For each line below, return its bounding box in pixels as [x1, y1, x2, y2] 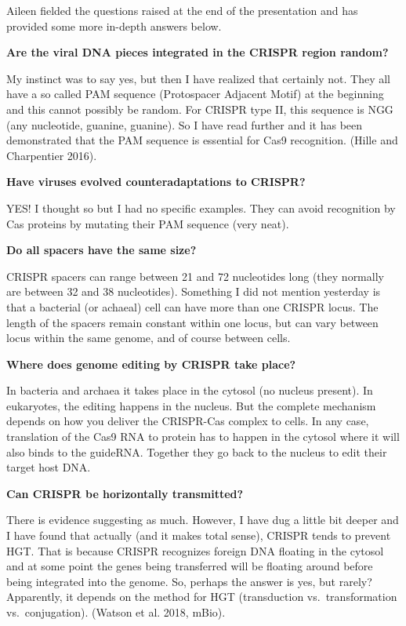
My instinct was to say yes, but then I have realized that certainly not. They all [6, 70, 390, 86]
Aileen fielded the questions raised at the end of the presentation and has [6, 2, 358, 18]
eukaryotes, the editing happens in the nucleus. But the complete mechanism [6, 397, 376, 413]
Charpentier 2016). [6, 147, 97, 163]
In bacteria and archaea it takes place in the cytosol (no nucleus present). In [6, 382, 373, 399]
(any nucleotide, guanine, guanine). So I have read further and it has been [6, 116, 363, 133]
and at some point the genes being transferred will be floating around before [6, 558, 373, 574]
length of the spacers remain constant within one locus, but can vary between [6, 314, 379, 330]
